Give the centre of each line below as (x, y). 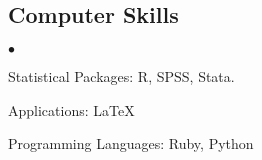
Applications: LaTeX (71, 109)
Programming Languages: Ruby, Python (131, 143)
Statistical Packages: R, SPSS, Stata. (121, 76)
